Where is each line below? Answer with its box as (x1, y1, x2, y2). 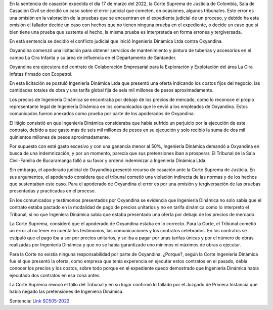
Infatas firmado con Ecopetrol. (9, 71, 73, 77)
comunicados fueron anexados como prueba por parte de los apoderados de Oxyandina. (9, 111, 195, 117)
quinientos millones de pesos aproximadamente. (9, 134, 111, 140)
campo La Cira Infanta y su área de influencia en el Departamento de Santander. (9, 55, 177, 61)
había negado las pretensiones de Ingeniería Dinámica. (9, 288, 124, 295)
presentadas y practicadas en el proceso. (9, 188, 96, 194)
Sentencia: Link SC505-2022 (9, 298, 70, 304)
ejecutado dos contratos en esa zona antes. (9, 272, 101, 278)
